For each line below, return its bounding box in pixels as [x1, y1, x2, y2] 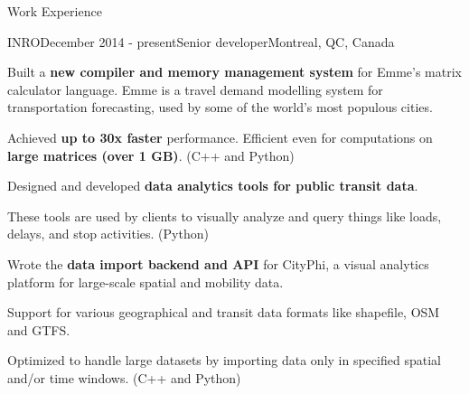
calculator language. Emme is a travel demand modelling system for [7, 80, 383, 98]
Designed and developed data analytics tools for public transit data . [7, 176, 418, 195]
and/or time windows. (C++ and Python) [7, 368, 241, 387]
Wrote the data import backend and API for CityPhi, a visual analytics [7, 254, 429, 273]
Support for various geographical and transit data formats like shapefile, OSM [7, 303, 440, 322]
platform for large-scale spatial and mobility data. [7, 272, 284, 291]
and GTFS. [7, 320, 70, 339]
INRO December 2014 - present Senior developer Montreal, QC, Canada [7, 32, 395, 51]
